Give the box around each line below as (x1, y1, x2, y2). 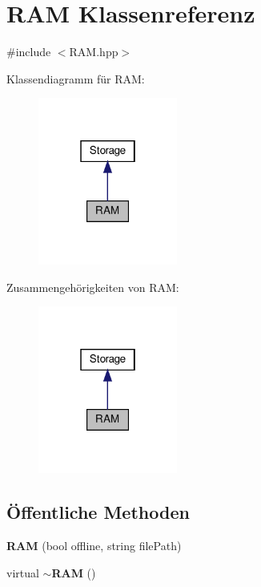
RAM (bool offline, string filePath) (6, 537, 182, 554)
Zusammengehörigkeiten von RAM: (6, 278, 179, 295)
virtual (6, 564, 39, 581)
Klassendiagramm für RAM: (6, 70, 145, 87)
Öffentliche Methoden (6, 500, 190, 524)
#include (6, 43, 51, 60)
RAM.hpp (69, 43, 118, 60)
